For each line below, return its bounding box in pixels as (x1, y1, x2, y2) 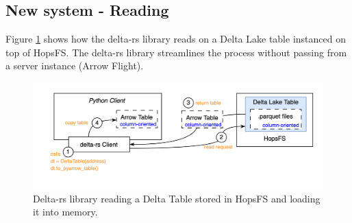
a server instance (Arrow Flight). (5, 58, 144, 73)
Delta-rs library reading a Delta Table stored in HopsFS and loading (33, 191, 320, 205)
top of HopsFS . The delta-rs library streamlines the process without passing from (5, 45, 347, 59)
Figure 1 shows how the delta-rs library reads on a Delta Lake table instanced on (5, 32, 346, 46)
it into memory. (33, 204, 98, 219)
